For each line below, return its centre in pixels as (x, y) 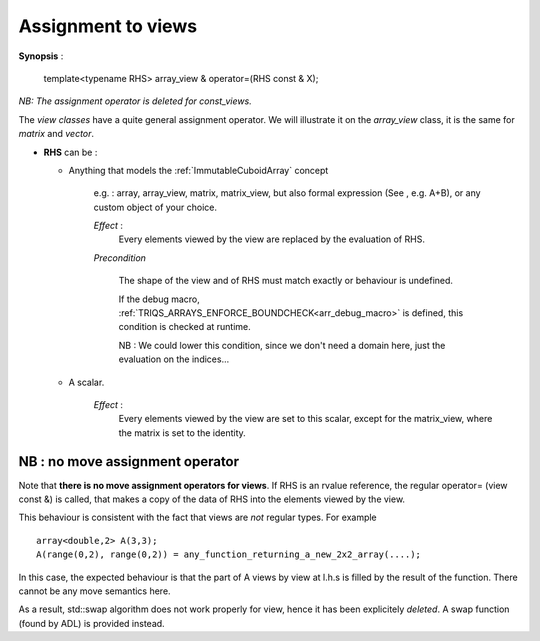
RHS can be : (70, 152)
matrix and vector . (56, 134)
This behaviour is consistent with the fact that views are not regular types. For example (197, 517)
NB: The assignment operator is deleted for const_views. (135, 101)
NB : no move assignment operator (129, 461)
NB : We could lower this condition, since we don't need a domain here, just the (282, 345)
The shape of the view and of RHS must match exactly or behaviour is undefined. (286, 281)
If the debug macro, (159, 299)
